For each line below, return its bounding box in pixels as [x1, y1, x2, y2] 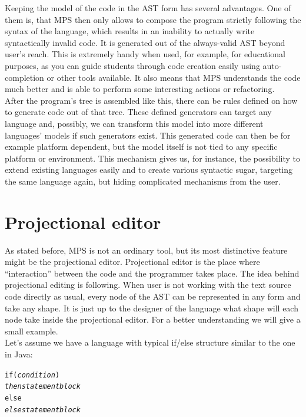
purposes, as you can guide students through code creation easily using [5, 59, 260, 71]
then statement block [5, 382, 81, 391]
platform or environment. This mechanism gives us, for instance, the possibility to [5, 152, 300, 164]
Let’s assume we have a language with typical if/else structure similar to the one [5, 336, 295, 349]
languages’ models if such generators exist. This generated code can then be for [5, 129, 291, 141]
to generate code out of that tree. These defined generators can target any [5, 106, 272, 118]
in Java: [5, 347, 33, 360]
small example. [5, 324, 58, 337]
